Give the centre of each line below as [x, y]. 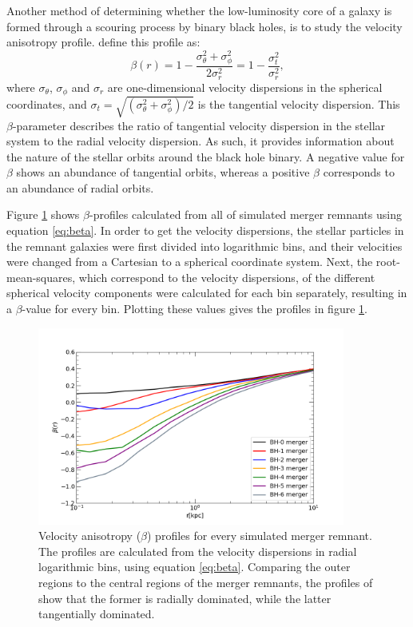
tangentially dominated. [97, 614]
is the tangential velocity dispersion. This [299, 103]
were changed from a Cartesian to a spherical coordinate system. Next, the [190, 262]
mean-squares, [41, 277]
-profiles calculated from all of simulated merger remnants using [245, 214]
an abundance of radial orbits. [80, 187]
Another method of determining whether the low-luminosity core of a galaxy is [199, 10]
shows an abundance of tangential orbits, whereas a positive [163, 172]
